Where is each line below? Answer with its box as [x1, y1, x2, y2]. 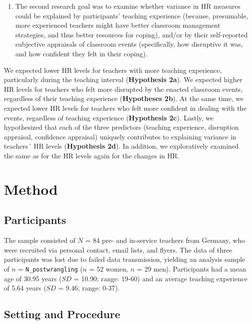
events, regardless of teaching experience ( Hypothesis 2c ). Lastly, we [4, 112, 214, 122]
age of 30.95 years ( [4, 273, 62, 283]
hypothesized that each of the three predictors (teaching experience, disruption [4, 122, 239, 132]
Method [4, 179, 58, 199]
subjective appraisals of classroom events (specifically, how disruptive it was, [15, 39, 243, 49]
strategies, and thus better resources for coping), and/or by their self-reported [15, 29, 248, 39]
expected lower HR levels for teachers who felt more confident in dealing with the [4, 102, 247, 113]
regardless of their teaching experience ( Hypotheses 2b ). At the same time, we [4, 93, 244, 103]
